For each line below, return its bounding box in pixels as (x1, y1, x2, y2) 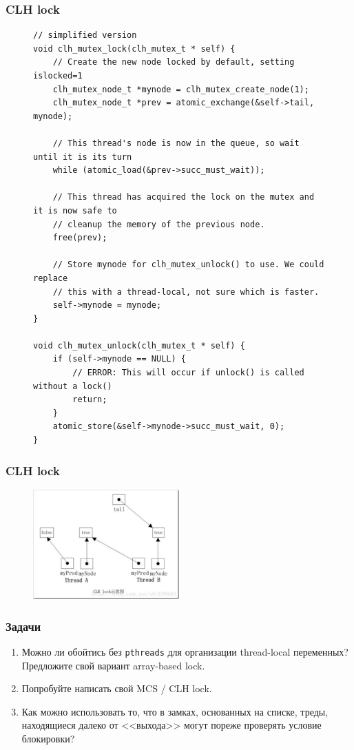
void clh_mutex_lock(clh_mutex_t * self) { (33, 43, 236, 54)
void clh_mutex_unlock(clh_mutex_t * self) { (33, 340, 245, 351)
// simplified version (33, 30, 137, 41)
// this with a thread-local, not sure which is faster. (52, 287, 320, 297)
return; (72, 395, 107, 405)
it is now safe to (33, 205, 117, 216)
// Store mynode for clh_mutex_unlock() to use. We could (52, 260, 324, 270)
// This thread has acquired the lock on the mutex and (52, 192, 315, 202)
